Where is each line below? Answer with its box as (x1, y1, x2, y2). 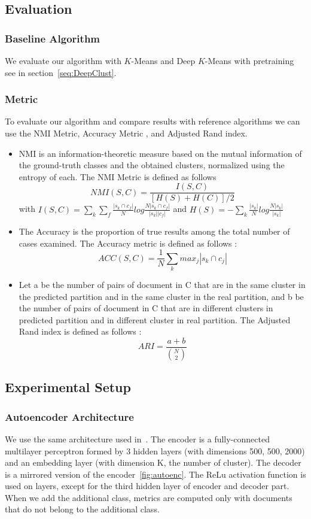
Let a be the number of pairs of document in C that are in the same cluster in (19, 278, 306, 291)
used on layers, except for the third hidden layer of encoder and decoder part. (5, 479, 289, 492)
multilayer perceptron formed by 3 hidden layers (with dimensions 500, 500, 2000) (5, 444, 305, 457)
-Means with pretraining (205, 54, 294, 66)
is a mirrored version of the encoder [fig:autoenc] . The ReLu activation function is (5, 468, 306, 480)
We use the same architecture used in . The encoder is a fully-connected (5, 432, 270, 445)
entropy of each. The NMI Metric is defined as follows (19, 170, 217, 183)
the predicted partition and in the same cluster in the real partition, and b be (19, 290, 304, 302)
